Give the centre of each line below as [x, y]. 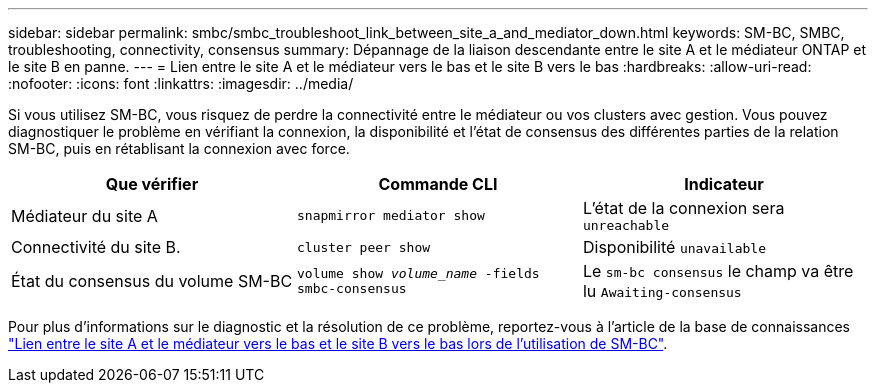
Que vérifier [152, 184]
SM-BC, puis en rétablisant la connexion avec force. [179, 148]
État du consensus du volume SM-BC [152, 281]
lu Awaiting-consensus [662, 291]
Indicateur [724, 184]
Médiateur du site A [84, 215]
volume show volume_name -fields [418, 273]
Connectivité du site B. [96, 247]
